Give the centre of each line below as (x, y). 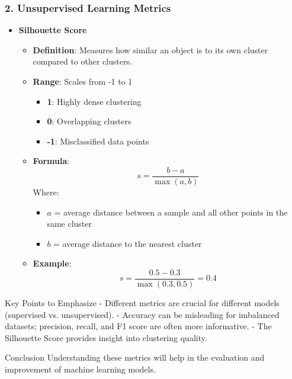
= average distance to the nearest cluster (128, 243)
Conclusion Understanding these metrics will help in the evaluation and (135, 357)
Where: (46, 192)
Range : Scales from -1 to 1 (83, 81)
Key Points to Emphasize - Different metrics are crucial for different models (142, 303)
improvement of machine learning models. (80, 369)
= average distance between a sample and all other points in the (171, 212)
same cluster (70, 224)
